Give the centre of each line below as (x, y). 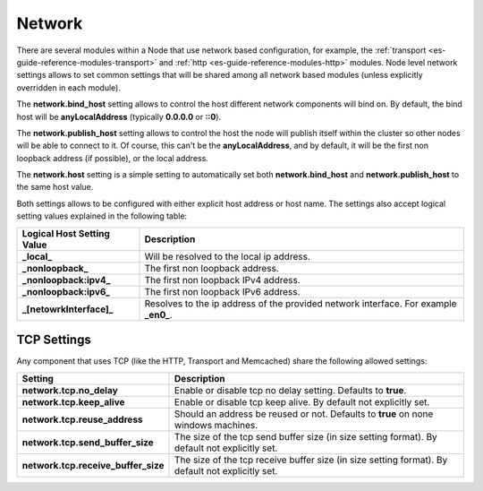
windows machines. (216, 425)
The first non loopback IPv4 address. (223, 280)
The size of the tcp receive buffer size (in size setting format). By (311, 460)
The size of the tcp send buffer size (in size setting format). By (306, 436)
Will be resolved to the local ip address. (227, 256)
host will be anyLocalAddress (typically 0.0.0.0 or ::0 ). (119, 116)
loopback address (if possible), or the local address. (113, 158)
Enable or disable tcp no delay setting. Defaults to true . (291, 390)
